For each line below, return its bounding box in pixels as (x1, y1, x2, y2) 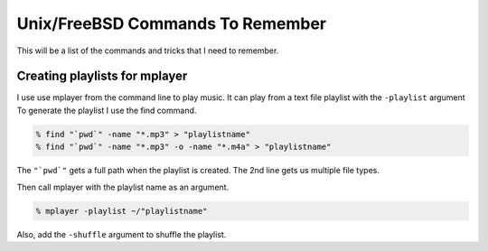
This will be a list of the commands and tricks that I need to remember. (16, 45, 279, 56)
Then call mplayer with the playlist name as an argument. (16, 181, 230, 192)
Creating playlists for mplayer (16, 69, 188, 84)
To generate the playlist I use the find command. (16, 105, 197, 116)
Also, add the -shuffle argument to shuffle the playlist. (16, 228, 227, 239)
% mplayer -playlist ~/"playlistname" (35, 206, 208, 216)
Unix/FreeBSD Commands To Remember (16, 14, 327, 33)
